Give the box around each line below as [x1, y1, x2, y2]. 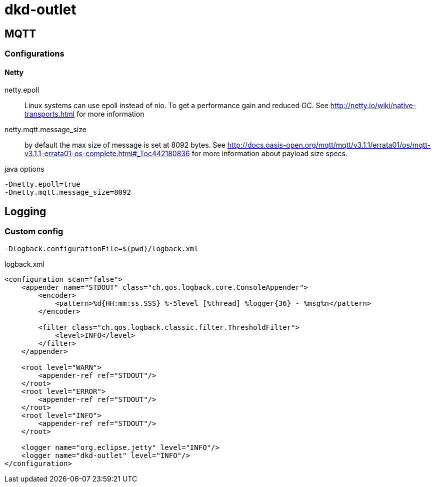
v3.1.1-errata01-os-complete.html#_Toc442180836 [24, 149, 190, 158]
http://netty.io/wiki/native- [330, 101, 416, 110]
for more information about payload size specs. [191, 149, 347, 158]
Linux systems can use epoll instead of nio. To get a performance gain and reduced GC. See [24, 101, 328, 110]
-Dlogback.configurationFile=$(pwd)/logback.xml [4, 244, 198, 253]
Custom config [4, 226, 63, 237]
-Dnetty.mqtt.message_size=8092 [4, 188, 131, 197]
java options [4, 165, 44, 174]
